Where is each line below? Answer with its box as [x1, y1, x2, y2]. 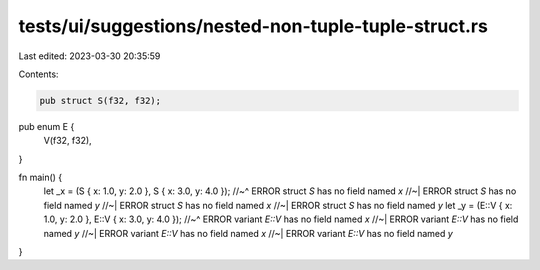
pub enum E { [18, 120, 75, 132]
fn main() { [18, 171, 63, 184]
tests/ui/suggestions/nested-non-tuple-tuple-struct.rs [18, 15, 489, 37]
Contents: [18, 68, 59, 80]
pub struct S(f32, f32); [39, 95, 162, 106]
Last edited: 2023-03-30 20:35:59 [18, 50, 161, 62]
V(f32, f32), [43, 135, 92, 147]
